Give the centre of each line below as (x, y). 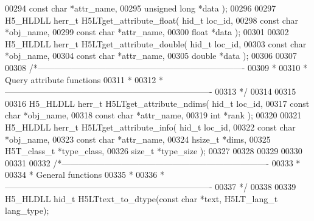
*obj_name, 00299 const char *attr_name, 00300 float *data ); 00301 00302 (147, 32)
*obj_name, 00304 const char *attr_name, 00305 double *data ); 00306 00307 (151, 56)
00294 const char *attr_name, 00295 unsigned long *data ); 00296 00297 (141, 8)
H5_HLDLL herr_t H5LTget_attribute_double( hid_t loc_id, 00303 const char (156, 43)
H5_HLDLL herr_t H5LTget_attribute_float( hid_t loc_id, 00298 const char (152, 20)
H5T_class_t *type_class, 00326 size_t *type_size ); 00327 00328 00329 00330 (154, 151)
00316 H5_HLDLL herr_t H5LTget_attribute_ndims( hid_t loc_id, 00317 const (157, 103)
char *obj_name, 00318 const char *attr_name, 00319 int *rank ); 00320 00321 (153, 115)
